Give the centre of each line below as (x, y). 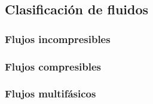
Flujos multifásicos (51, 94)
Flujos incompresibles (58, 39)
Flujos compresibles (53, 66)
